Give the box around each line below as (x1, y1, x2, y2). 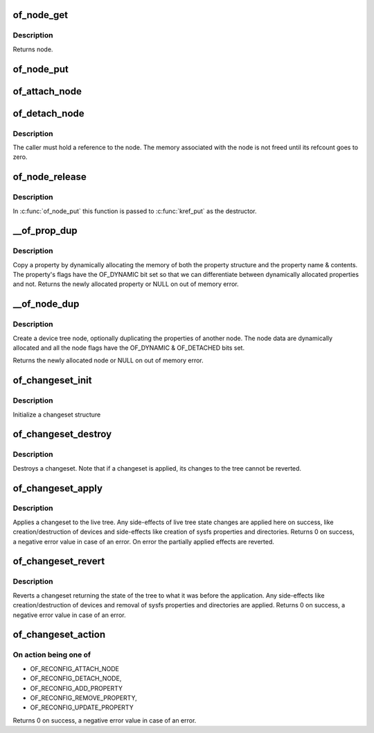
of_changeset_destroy (12, 428, 112, 440)
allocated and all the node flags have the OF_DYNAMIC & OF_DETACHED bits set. (12, 344, 245, 352)
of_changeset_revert (12, 555, 105, 567)
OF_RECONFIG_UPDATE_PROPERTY (30, 703, 134, 711)
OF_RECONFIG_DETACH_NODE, (30, 674, 122, 683)
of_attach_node (12, 85, 82, 97)
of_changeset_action (12, 629, 106, 641)
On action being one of (12, 650, 91, 659)
